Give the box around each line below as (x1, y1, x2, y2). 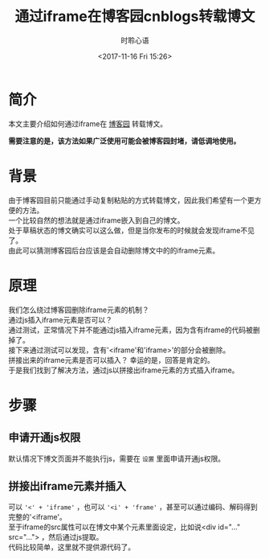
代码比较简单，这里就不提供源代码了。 (8, 542, 135, 552)
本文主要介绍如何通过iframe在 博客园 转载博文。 (8, 118, 168, 129)
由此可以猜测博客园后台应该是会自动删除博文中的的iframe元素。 (8, 245, 220, 255)
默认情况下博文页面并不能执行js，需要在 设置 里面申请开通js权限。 (8, 454, 226, 463)
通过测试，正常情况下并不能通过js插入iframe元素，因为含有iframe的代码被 (8, 325, 254, 335)
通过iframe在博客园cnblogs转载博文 (14, 7, 255, 26)
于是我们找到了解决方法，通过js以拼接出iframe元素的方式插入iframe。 (8, 365, 239, 375)
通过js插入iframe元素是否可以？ (8, 314, 112, 324)
